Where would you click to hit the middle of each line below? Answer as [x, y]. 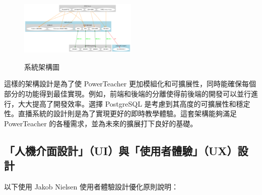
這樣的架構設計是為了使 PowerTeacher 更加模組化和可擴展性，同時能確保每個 [130, 84]
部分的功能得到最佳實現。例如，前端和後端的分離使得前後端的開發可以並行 [127, 94]
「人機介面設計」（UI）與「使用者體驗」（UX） [121, 150]
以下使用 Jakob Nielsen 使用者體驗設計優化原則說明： [91, 187]
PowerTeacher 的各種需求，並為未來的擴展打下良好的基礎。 [101, 123]
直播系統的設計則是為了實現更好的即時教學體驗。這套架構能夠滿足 [127, 113]
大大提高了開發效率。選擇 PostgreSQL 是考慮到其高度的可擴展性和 [127, 103]
